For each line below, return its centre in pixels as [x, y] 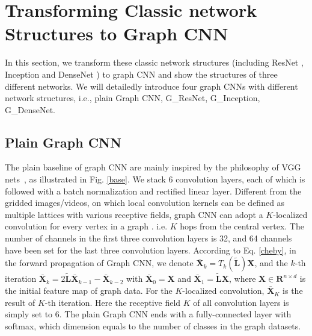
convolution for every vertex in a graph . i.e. [86, 226]
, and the [271, 263]
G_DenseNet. [30, 109]
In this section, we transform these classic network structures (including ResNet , [154, 62]
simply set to [29, 314]
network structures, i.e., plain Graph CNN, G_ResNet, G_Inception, [133, 98]
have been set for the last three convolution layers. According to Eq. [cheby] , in [151, 250]
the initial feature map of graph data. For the [89, 291]
